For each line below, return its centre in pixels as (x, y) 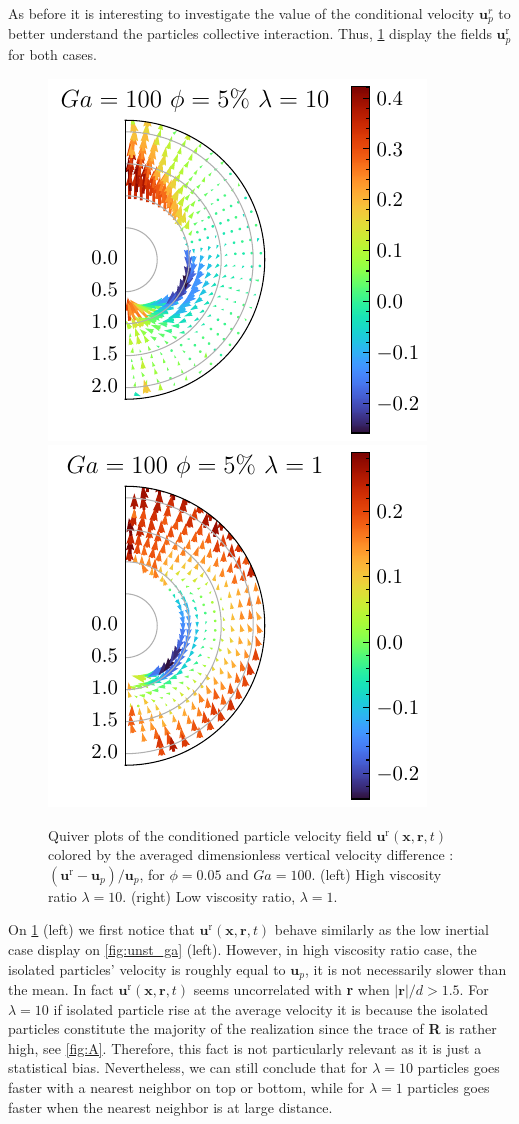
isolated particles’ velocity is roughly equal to (147, 968)
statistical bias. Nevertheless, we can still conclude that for (188, 1067)
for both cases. (52, 53)
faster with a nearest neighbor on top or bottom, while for (186, 1087)
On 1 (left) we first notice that (101, 929)
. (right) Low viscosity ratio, (209, 895)
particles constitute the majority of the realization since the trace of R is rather (252, 1028)
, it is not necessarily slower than (405, 968)
